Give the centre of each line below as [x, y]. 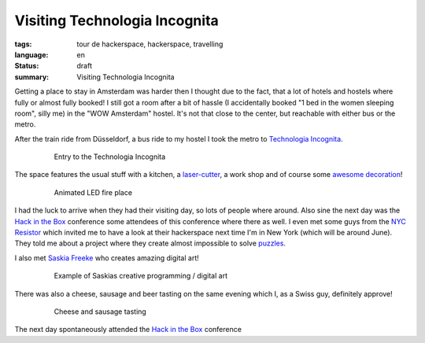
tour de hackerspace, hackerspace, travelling [150, 44]
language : [31, 54]
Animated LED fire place [93, 192]
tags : [23, 44]
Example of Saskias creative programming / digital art [141, 276]
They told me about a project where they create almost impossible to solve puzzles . [150, 243]
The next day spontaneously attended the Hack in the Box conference [128, 330]
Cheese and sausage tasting [100, 312]
